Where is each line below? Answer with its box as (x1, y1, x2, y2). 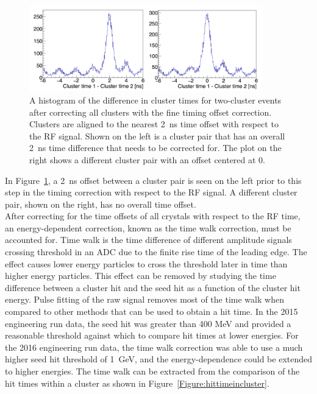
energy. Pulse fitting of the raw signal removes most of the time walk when (5, 293, 284, 306)
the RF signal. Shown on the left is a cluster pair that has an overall (29, 129, 285, 142)
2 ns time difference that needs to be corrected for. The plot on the (29, 141, 282, 154)
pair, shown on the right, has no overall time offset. (5, 197, 196, 210)
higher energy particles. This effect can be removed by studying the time (5, 269, 276, 282)
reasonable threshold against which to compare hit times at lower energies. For (5, 329, 299, 342)
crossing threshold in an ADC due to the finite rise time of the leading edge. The (5, 245, 307, 258)
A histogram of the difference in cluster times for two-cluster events (29, 93, 282, 106)
